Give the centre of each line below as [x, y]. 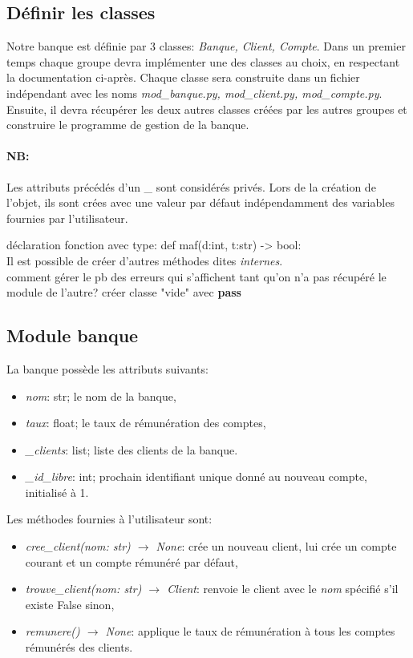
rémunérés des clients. [79, 647]
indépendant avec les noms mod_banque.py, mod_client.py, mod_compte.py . [194, 93]
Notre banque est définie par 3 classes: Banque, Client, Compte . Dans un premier [206, 46]
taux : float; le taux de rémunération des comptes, [146, 423]
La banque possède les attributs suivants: [107, 368]
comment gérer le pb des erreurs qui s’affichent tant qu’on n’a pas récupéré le [196, 276]
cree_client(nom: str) [78, 546]
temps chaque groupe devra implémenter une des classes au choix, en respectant [203, 61]
